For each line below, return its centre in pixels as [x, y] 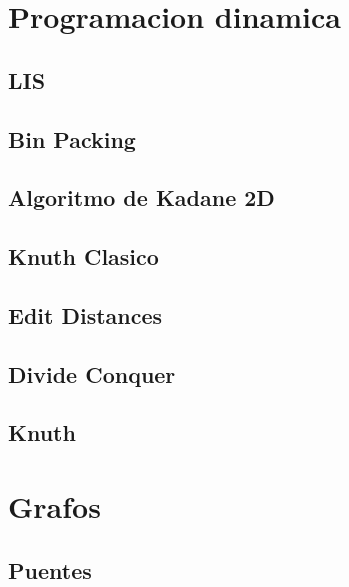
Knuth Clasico [83, 256]
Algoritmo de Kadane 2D [141, 197]
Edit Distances [85, 314]
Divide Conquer [92, 373]
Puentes [50, 569]
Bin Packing [72, 138]
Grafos [54, 506]
